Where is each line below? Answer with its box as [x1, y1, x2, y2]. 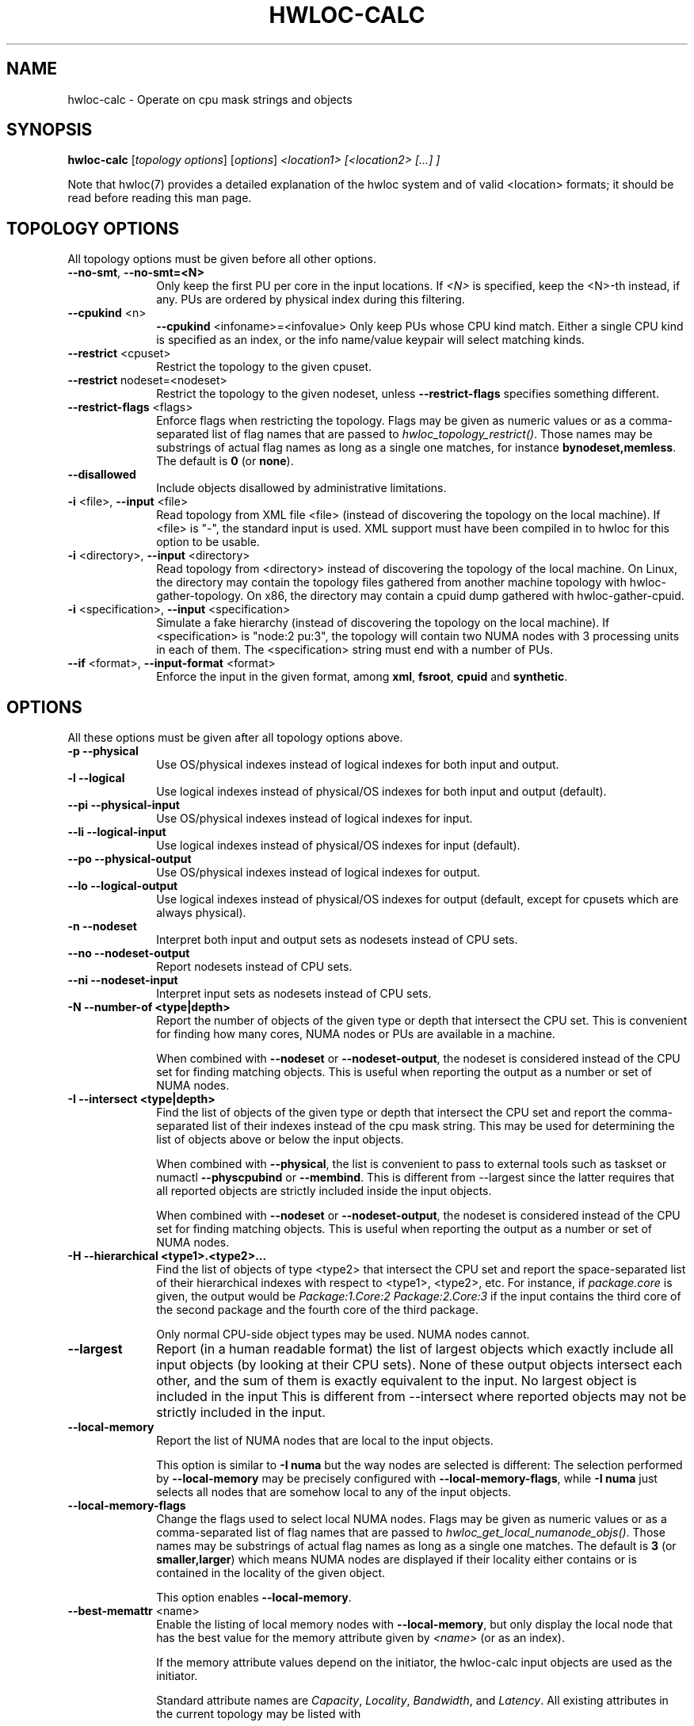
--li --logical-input [67, 825, 166, 839]
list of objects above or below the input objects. [156, 1132, 404, 1147]
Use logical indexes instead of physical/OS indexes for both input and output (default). [156, 785, 607, 799]
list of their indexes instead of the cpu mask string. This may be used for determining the [212, 1119, 675, 1133]
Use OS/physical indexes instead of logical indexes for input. [156, 811, 473, 826]
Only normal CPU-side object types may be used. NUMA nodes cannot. [156, 1327, 530, 1342]
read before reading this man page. [67, 191, 252, 205]
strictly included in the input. [156, 1404, 326, 1421]
